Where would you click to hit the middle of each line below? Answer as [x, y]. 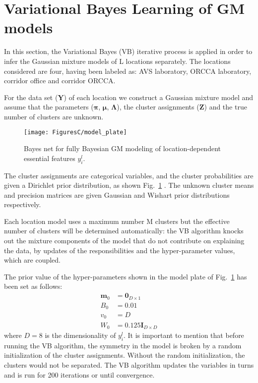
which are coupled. [32, 260]
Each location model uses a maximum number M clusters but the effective [117, 221]
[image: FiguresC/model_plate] [75, 133]
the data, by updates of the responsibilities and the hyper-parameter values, [120, 250]
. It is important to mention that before [184, 335]
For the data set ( [31, 97]
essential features [50, 158]
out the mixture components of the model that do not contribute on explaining [124, 241]
